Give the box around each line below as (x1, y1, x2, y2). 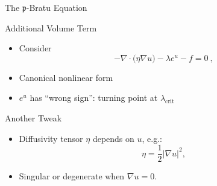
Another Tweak (5, 111, 62, 124)
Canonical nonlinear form (19, 71, 113, 83)
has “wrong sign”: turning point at (30, 91, 158, 104)
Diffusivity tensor (19, 132, 83, 144)
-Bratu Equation (26, 1, 87, 13)
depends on (92, 132, 134, 144)
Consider (19, 42, 52, 54)
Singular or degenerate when (19, 170, 125, 182)
